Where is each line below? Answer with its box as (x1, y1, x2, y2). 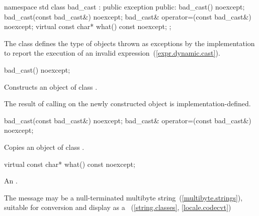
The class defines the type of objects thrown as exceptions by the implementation (4, 38, 255, 48)
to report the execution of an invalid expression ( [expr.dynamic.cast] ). (4, 48, 220, 58)
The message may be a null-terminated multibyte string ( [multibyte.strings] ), (4, 192, 243, 202)
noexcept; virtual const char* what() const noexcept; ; (4, 21, 171, 32)
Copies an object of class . (4, 141, 84, 152)
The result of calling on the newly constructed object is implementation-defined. (4, 98, 251, 109)
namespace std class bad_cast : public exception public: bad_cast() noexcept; (4, 2, 245, 12)
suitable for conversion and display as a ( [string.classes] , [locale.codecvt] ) (4, 202, 231, 212)
